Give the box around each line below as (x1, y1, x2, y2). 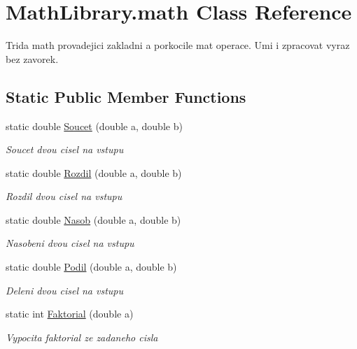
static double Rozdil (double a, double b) (6, 165, 182, 180)
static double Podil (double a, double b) (6, 259, 177, 274)
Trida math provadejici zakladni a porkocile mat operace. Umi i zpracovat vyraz (6, 38, 350, 52)
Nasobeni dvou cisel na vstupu (6, 236, 134, 250)
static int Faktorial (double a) (6, 306, 134, 321)
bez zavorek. (6, 51, 59, 66)
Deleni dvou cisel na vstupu (6, 283, 124, 297)
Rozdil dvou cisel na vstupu (6, 189, 122, 204)
